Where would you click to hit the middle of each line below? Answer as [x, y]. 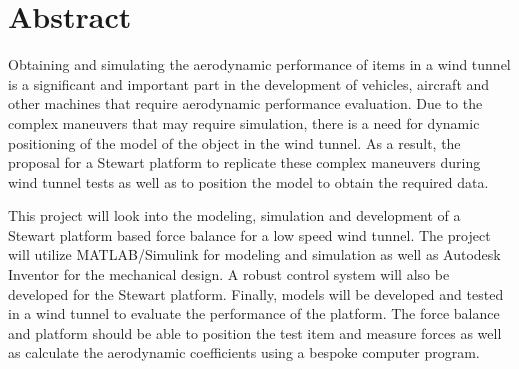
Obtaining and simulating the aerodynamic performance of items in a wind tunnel [259, 64]
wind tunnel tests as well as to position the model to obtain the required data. [248, 181]
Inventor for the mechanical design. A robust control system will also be [229, 274]
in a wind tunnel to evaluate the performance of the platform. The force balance [254, 313]
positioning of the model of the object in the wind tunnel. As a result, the [234, 142]
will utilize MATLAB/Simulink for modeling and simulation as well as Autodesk [254, 254]
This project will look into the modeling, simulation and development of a [234, 215]
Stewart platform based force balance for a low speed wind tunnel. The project [249, 234]
